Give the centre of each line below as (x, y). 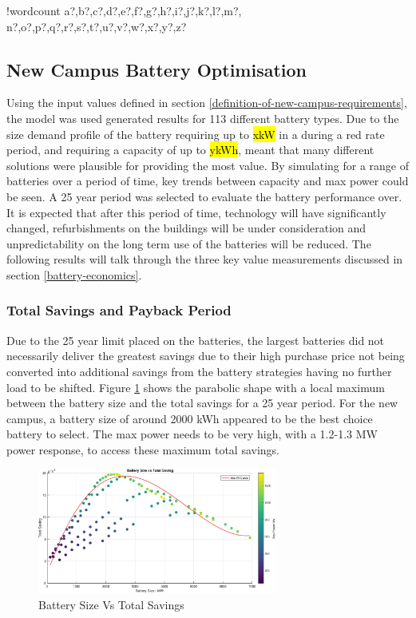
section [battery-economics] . (74, 274)
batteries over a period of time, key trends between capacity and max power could (208, 181)
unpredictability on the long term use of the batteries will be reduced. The (189, 243)
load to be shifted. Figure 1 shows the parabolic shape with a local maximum (196, 387)
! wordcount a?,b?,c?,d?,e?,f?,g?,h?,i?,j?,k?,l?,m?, (124, 10)
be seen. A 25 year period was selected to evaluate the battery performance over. (204, 196)
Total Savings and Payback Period (119, 310)
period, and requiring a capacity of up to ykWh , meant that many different (190, 150)
